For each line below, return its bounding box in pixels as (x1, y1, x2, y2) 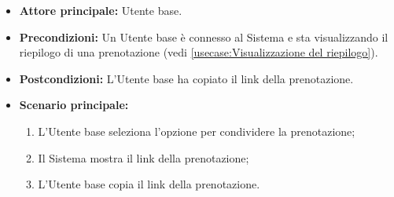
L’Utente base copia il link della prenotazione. (38, 176, 260, 192)
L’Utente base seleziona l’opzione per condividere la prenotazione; (38, 122, 355, 139)
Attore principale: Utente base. (19, 2, 182, 18)
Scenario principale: (19, 97, 129, 113)
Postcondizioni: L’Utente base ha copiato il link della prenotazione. (19, 70, 354, 86)
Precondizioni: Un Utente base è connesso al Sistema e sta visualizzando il (19, 28, 388, 45)
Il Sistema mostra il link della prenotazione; (38, 149, 249, 166)
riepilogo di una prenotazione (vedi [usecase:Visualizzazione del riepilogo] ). (19, 44, 378, 60)
